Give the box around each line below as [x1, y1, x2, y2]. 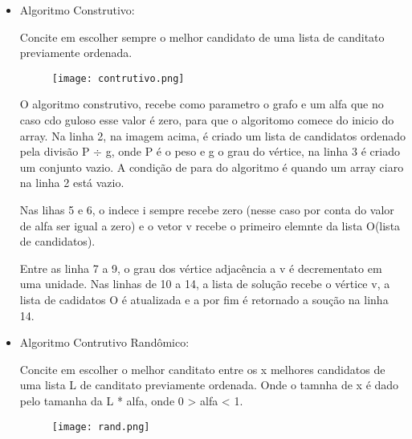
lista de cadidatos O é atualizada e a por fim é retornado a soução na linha [19, 291, 389, 307]
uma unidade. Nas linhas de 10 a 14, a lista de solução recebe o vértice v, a [19, 275, 390, 292]
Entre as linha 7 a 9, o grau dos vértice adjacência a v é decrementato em [19, 259, 382, 276]
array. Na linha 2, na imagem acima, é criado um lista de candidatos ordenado [19, 127, 406, 144]
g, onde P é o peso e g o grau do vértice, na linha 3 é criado [105, 143, 400, 160]
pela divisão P [19, 143, 90, 160]
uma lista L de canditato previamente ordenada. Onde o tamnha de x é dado [19, 376, 399, 393]
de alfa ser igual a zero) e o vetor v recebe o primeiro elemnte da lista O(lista [19, 217, 401, 234]
